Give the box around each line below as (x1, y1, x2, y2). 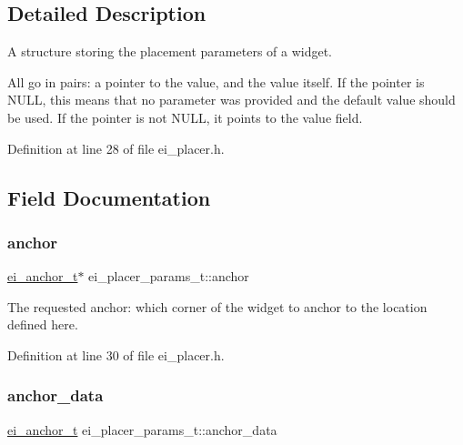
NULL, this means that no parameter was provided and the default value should (7, 90, 456, 109)
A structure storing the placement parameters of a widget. (7, 42, 333, 61)
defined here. (7, 315, 78, 334)
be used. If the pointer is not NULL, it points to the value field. (7, 107, 363, 126)
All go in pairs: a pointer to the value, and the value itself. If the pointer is (7, 72, 425, 91)
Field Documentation (7, 183, 211, 211)
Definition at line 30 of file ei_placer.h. (7, 345, 225, 364)
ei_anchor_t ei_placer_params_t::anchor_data (7, 420, 277, 439)
